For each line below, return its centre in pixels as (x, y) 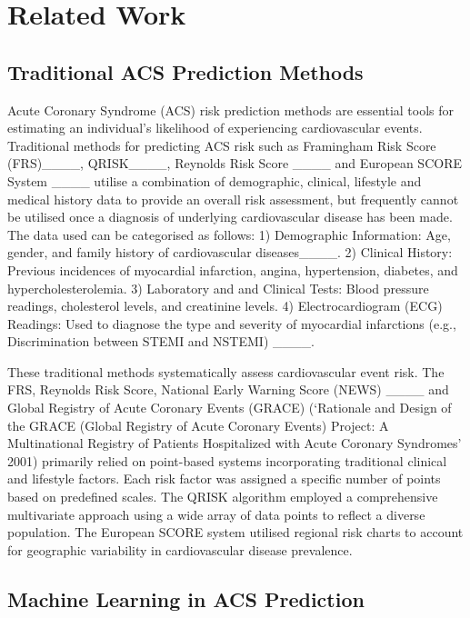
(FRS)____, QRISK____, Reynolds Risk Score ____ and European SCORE (235, 163)
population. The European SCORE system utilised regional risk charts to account (235, 532)
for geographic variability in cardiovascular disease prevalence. (180, 549)
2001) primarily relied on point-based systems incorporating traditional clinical (227, 460)
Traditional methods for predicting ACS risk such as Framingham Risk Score (222, 145)
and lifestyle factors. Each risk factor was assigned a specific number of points (224, 478)
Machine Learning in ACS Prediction (186, 598)
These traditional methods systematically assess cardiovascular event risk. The (226, 371)
